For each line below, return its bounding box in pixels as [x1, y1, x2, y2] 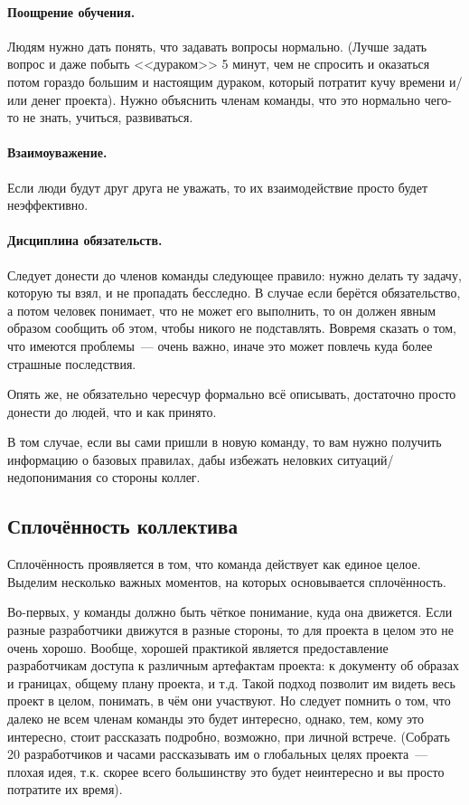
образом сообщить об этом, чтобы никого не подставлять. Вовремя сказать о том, [7, 318, 456, 337]
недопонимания [7, 468, 92, 487]
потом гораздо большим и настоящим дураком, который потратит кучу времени [7, 71, 446, 90]
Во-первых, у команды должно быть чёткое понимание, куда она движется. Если [7, 602, 453, 621]
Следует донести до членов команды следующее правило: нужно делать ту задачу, [7, 265, 462, 284]
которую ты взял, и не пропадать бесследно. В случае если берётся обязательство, [7, 283, 461, 302]
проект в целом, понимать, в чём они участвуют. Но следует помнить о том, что [7, 691, 451, 710]
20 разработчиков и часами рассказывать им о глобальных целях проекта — [7, 744, 428, 763]
